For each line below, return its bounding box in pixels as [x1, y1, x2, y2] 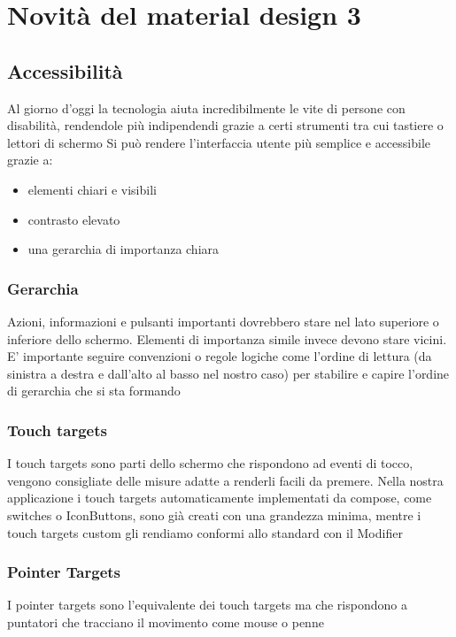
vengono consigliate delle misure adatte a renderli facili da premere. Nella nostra [7, 471, 444, 489]
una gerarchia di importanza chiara [27, 240, 220, 258]
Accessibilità [7, 57, 123, 84]
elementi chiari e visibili [27, 180, 157, 198]
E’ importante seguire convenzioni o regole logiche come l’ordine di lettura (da [7, 347, 432, 365]
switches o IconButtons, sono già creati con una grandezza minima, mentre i [7, 505, 421, 524]
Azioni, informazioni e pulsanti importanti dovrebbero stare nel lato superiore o [7, 311, 439, 330]
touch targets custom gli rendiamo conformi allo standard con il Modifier [7, 523, 403, 541]
